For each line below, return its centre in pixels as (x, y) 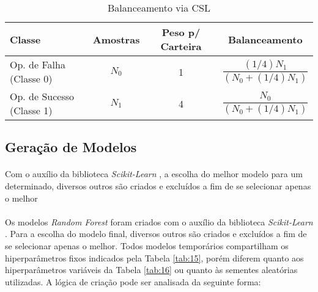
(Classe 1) (31, 110)
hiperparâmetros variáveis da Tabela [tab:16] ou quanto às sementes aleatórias (151, 270)
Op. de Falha (38, 64)
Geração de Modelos (71, 147)
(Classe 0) (31, 78)
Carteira (181, 46)
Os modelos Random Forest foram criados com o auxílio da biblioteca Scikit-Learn (159, 221)
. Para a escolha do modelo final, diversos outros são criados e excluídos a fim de (156, 234)
